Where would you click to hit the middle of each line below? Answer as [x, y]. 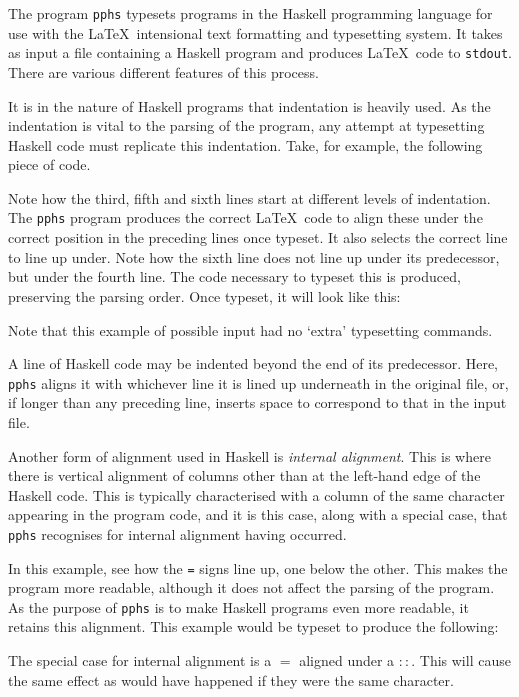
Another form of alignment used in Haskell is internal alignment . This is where [249, 455]
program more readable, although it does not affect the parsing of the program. [251, 587]
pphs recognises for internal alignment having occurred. [177, 533]
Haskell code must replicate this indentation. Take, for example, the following [245, 144]
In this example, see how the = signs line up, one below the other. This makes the [258, 567]
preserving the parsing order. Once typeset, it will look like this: [204, 295]
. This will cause [461, 660]
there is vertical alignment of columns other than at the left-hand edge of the [244, 475]
